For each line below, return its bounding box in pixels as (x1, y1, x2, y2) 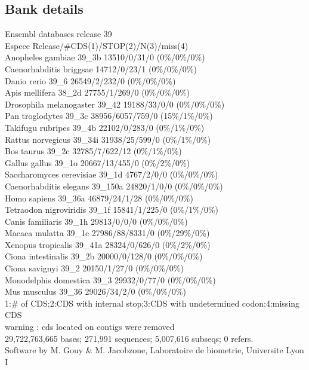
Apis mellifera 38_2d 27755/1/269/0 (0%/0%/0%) (5, 86, 190, 99)
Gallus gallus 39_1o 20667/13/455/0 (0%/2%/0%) (5, 156, 190, 169)
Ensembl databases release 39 (5, 27, 112, 40)
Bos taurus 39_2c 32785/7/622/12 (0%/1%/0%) (5, 145, 182, 157)
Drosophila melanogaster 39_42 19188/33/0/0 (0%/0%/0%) (5, 97, 225, 110)
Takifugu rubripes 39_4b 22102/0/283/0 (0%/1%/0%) (5, 121, 205, 133)
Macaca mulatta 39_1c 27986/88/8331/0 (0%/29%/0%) (5, 227, 210, 239)
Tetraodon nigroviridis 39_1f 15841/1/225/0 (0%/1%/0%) (5, 203, 218, 216)
